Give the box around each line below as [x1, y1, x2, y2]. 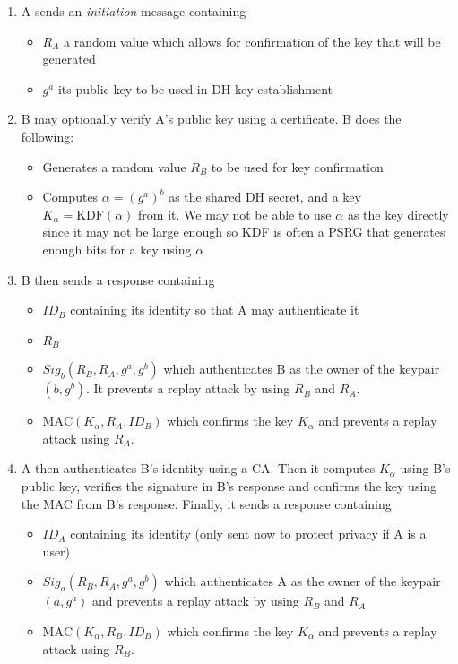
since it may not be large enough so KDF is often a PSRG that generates [42, 222, 445, 241]
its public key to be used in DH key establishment [57, 79, 333, 98]
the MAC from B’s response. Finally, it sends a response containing [21, 494, 392, 513]
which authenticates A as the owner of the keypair [164, 572, 441, 591]
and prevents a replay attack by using [92, 591, 299, 610]
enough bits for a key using [42, 239, 192, 258]
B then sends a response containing [21, 270, 215, 289]
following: [21, 126, 74, 145]
